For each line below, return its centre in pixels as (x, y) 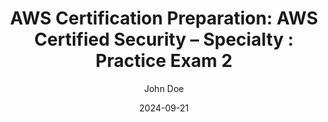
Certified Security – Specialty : (164, 39)
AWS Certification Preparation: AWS (164, 18)
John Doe (164, 88)
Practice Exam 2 (164, 61)
